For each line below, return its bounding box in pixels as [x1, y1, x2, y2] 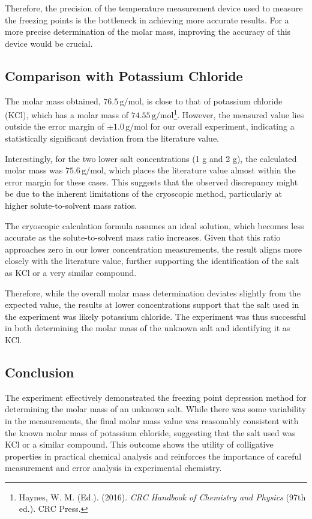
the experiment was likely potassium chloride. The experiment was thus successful [5, 310, 306, 322]
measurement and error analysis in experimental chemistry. [5, 461, 222, 474]
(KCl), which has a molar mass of [5, 108, 128, 121]
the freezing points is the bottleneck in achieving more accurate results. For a [5, 13, 289, 26]
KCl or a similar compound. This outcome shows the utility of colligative [5, 438, 274, 451]
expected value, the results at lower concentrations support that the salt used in [5, 298, 299, 311]
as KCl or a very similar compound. [5, 266, 137, 278]
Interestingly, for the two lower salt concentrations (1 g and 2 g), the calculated [5, 152, 297, 164]
